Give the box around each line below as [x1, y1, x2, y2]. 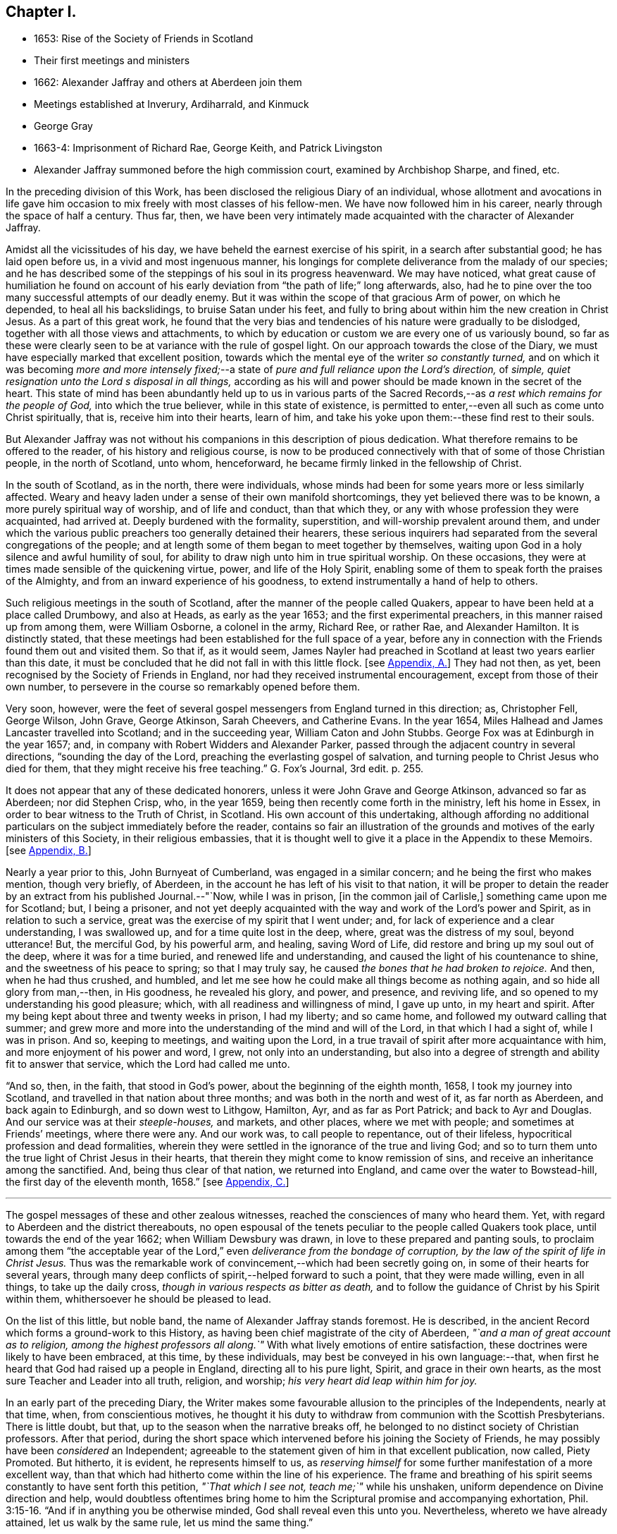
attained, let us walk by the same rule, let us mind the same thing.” [6, 1516, 313, 1529]
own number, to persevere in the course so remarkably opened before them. [6, 681, 361, 693]
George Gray [34, 120, 93, 133]
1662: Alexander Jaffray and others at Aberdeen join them [34, 76, 302, 89]
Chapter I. [6, 3, 77, 20]
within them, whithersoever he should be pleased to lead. [6, 1293, 272, 1305]
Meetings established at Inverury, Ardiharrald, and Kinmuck [34, 98, 309, 111]
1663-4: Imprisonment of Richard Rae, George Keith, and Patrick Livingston [34, 142, 382, 154]
